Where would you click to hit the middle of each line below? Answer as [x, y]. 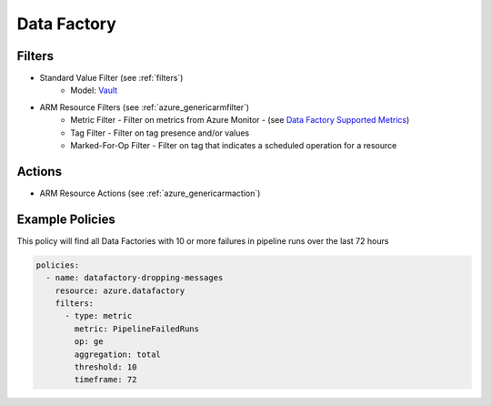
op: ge [89, 342]
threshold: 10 [105, 367]
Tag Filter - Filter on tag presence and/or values [160, 133]
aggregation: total [117, 354]
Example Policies [66, 219]
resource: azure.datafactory [120, 290]
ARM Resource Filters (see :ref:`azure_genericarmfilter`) [145, 107]
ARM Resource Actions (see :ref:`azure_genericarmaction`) [150, 193]
